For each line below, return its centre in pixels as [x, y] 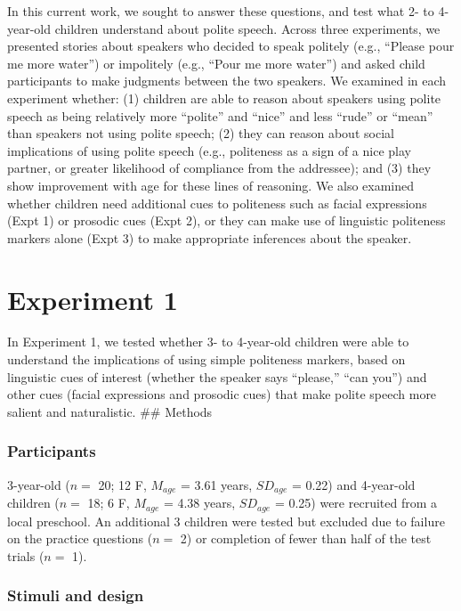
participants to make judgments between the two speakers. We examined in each [227, 81]
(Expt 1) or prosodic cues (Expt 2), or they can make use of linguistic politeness [226, 220]
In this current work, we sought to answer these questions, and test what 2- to [221, 11]
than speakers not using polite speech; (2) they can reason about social [201, 133]
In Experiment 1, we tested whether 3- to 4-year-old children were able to [208, 342]
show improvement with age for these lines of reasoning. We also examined [211, 185]
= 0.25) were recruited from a [356, 503]
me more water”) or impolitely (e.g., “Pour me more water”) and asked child [216, 63]
